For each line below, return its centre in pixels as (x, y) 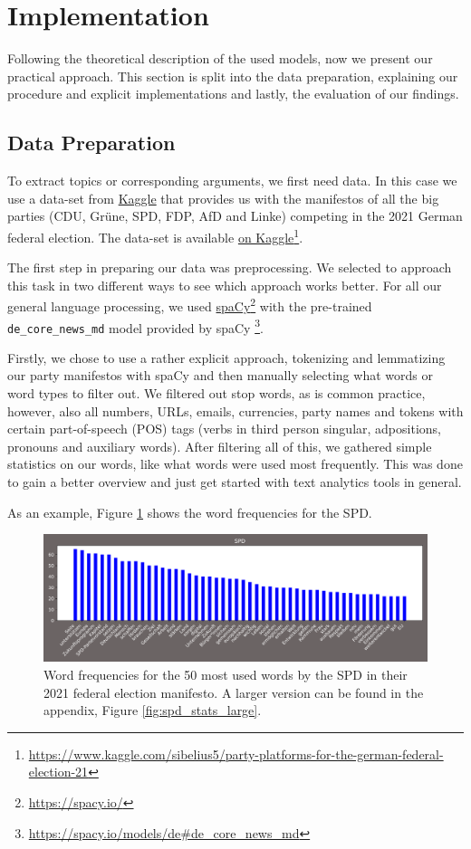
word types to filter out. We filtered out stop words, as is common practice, (216, 393)
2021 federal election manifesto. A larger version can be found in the (234, 692)
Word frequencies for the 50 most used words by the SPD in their (226, 675)
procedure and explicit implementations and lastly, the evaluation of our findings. (233, 94)
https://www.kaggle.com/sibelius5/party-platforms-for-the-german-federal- (236, 754)
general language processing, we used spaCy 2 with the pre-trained (190, 305)
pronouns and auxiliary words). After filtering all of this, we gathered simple (220, 446)
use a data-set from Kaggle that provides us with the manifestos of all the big (223, 198)
